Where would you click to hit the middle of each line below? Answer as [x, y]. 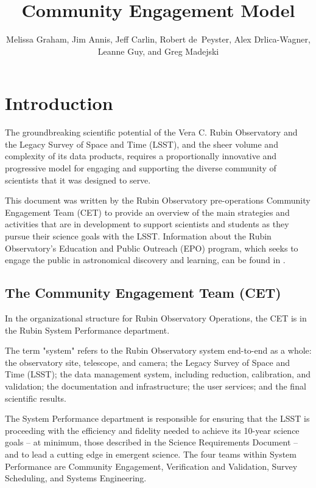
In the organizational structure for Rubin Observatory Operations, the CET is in [156, 318]
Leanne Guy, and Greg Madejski [158, 51]
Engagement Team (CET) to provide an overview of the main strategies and [147, 212]
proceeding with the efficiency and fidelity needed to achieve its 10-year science [152, 430]
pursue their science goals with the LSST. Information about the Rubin [138, 236]
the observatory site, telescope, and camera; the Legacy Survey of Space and [147, 362]
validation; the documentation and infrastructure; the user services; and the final [156, 386]
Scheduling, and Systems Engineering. [76, 478]
